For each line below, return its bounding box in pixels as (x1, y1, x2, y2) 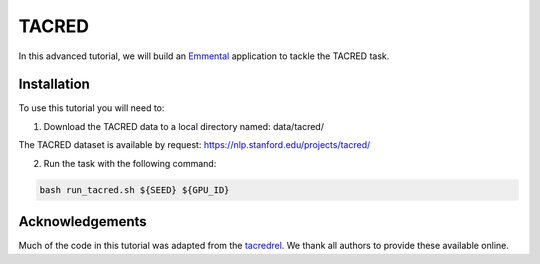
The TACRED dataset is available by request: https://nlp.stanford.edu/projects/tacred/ (18, 139, 371, 151)
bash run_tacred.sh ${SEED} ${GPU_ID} (39, 184, 230, 195)
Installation (18, 76, 90, 93)
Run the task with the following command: (43, 157, 217, 169)
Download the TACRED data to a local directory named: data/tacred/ (43, 120, 325, 132)
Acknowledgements (18, 213, 147, 230)
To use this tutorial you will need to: (18, 102, 165, 114)
